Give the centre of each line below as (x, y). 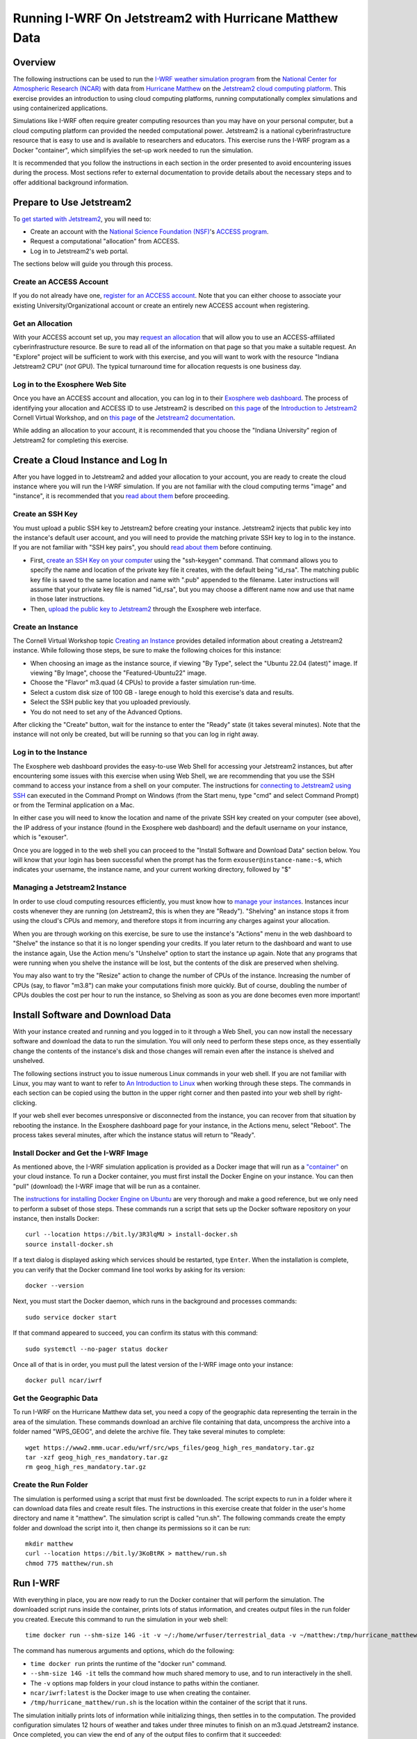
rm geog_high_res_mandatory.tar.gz (86, 1467)
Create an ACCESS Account (61, 282)
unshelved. (29, 1061)
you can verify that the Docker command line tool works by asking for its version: (129, 1269)
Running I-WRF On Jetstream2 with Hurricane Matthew (175, 18)
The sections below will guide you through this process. (93, 264)
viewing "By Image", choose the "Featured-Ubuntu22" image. (118, 673)
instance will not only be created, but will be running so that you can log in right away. (136, 735)
